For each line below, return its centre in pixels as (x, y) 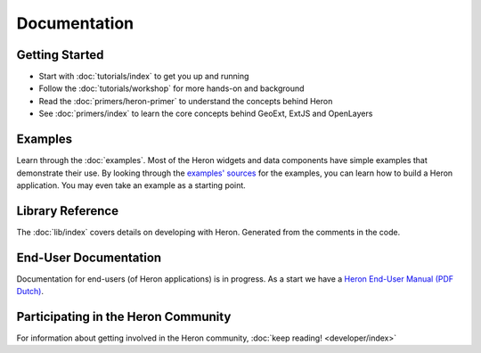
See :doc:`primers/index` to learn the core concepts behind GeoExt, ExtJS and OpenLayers (206, 114)
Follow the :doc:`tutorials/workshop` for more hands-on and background (171, 88)
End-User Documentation (89, 257)
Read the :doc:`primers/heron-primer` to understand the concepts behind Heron (186, 101)
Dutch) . (30, 291)
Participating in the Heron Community (124, 316)
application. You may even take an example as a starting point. (131, 185)
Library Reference (68, 211)
